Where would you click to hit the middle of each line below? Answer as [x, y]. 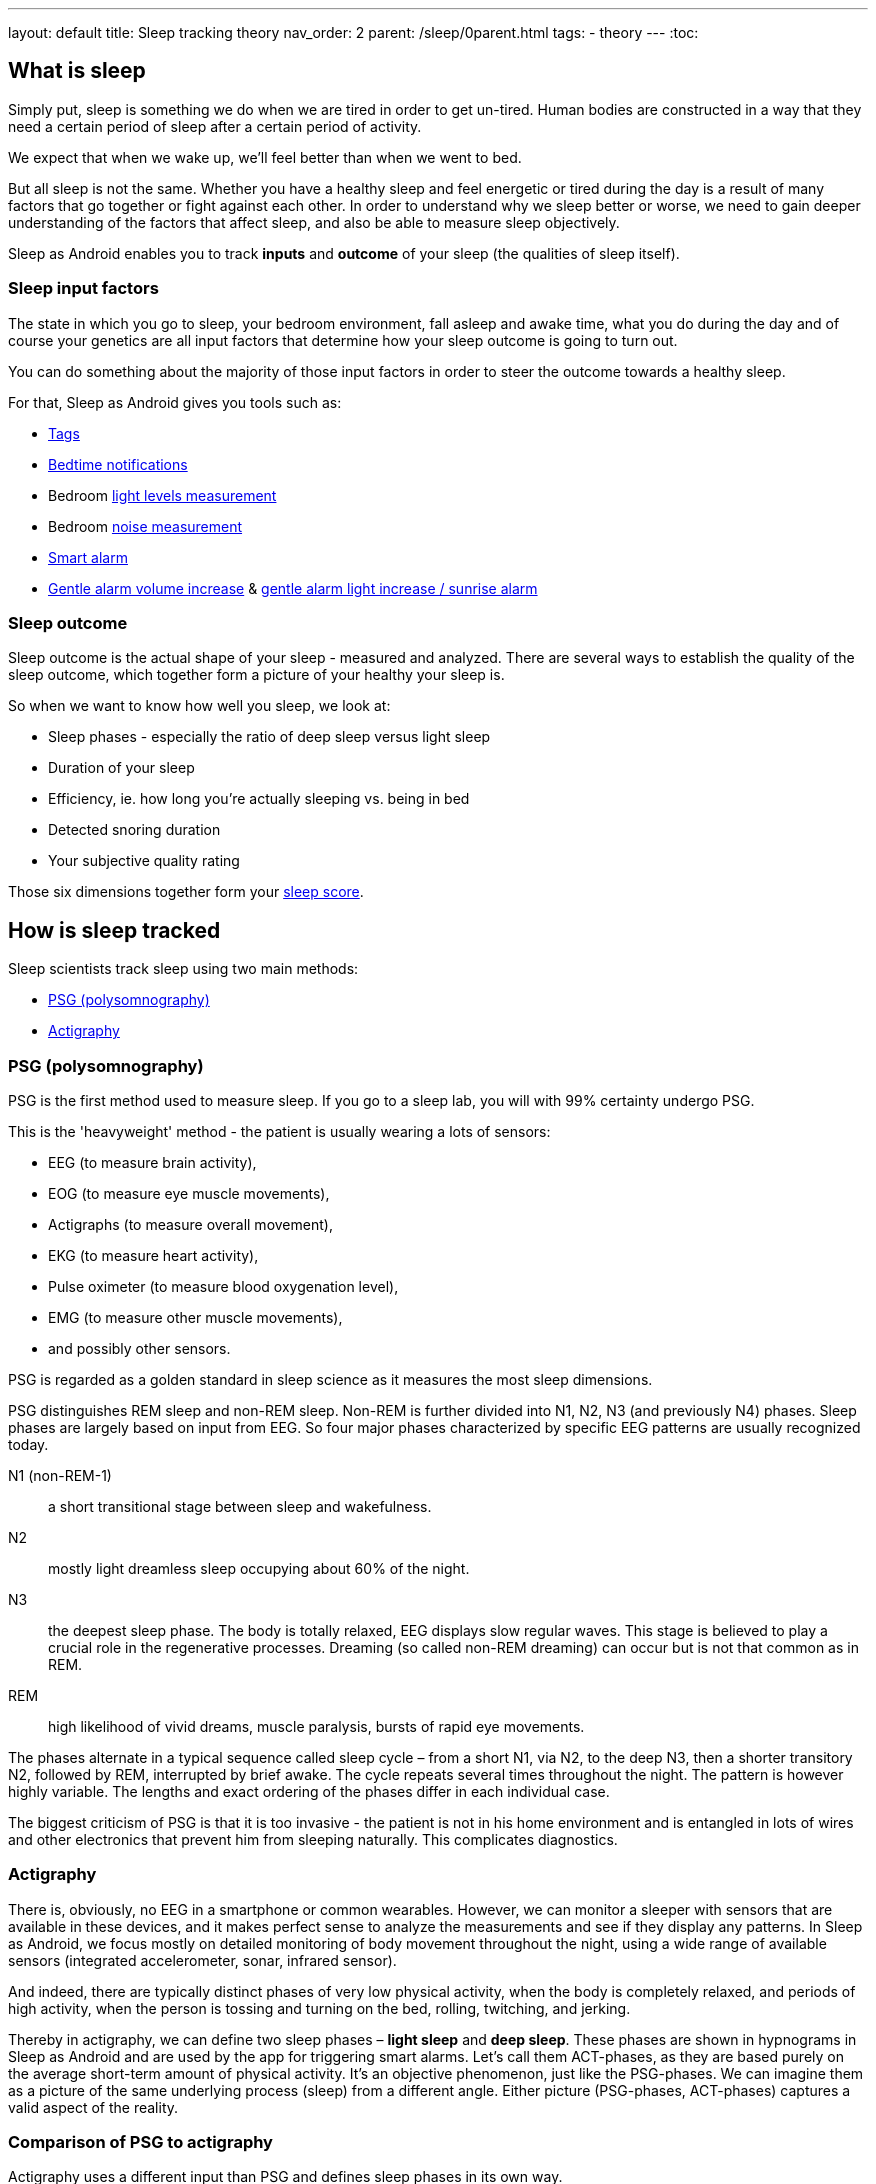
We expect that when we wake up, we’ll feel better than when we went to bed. [265, 157]
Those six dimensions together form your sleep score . [186, 892]
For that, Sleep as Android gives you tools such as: [175, 402]
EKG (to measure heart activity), [153, 1255]
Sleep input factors [83, 288]
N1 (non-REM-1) [60, 1475]
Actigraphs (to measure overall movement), [190, 1224]
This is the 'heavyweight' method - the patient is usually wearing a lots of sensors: [279, 1131]
